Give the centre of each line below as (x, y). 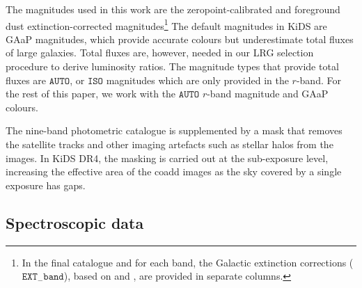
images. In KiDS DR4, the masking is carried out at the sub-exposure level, (167, 158)
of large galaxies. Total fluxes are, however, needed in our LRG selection (160, 53)
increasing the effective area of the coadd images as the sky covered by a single (174, 171)
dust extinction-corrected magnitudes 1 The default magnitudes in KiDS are (166, 24)
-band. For (318, 80)
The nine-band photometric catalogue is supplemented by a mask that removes (174, 130)
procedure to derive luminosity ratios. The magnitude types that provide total (172, 66)
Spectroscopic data (75, 222)
